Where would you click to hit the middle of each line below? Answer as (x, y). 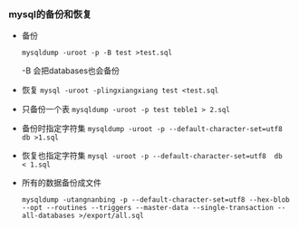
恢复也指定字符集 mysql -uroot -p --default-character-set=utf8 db (152, 156)
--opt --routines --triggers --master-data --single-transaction (147, 208)
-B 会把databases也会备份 (70, 71)
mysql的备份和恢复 (50, 14)
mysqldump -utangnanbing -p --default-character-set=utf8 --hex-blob (156, 200)
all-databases (48, 216)
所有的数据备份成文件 (61, 183)
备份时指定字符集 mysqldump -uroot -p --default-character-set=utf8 (152, 129)
